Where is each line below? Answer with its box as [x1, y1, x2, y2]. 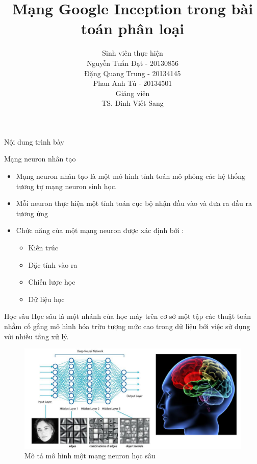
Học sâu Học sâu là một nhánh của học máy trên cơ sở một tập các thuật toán [4, 311, 251, 321]
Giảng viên [115, 87, 150, 98]
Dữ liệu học [28, 293, 65, 304]
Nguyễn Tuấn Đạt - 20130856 [86, 57, 179, 68]
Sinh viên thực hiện [102, 48, 163, 58]
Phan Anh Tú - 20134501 [93, 78, 172, 88]
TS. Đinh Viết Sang [101, 98, 164, 108]
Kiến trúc [28, 242, 58, 253]
